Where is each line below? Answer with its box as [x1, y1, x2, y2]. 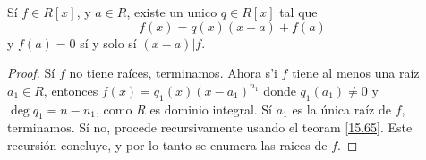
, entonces [43, 80, 98, 99]
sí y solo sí [80, 33, 137, 52]
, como [95, 99, 132, 118]
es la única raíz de [292, 99, 391, 118]
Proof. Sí [7, 63, 55, 82]
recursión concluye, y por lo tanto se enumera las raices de [7, 135, 328, 154]
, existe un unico [126, 3, 217, 21]
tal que [279, 3, 318, 21]
